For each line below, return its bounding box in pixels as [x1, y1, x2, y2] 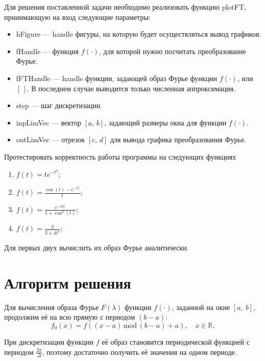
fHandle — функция [16, 45, 79, 56]
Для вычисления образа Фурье [4, 301, 99, 312]
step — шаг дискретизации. [16, 100, 103, 111]
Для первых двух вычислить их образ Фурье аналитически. [4, 242, 189, 253]
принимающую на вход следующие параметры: [4, 11, 151, 22]
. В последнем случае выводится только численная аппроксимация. [27, 83, 236, 93]
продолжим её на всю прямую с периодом [4, 312, 135, 322]
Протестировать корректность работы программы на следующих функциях [4, 151, 236, 162]
